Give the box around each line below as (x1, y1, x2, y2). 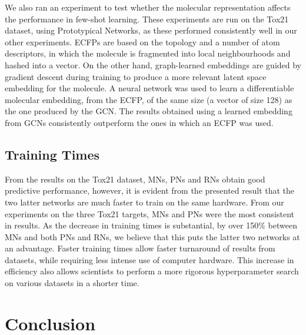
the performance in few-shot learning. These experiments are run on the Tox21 (5, 12, 289, 25)
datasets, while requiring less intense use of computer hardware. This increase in (5, 253, 294, 266)
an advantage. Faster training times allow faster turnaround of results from (5, 242, 275, 254)
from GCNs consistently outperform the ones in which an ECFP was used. (5, 116, 274, 128)
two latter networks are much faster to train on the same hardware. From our (5, 195, 284, 208)
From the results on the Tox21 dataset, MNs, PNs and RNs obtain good (5, 173, 265, 185)
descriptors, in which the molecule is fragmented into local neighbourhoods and (5, 47, 291, 59)
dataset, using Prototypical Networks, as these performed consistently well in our (5, 24, 297, 37)
